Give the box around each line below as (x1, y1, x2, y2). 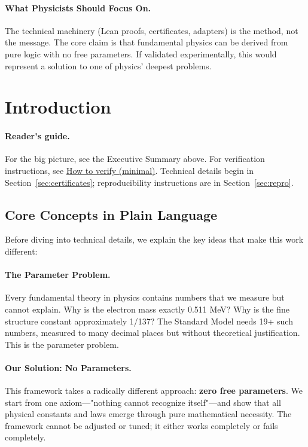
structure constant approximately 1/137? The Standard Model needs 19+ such (5, 314, 293, 327)
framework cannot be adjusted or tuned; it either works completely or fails (5, 419, 278, 431)
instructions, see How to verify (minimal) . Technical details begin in (5, 164, 254, 176)
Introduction (5, 94, 111, 119)
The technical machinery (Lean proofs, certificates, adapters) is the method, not (5, 24, 298, 36)
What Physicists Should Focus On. (5, 1, 151, 14)
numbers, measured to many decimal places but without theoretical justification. (5, 326, 300, 339)
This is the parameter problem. (5, 338, 119, 350)
